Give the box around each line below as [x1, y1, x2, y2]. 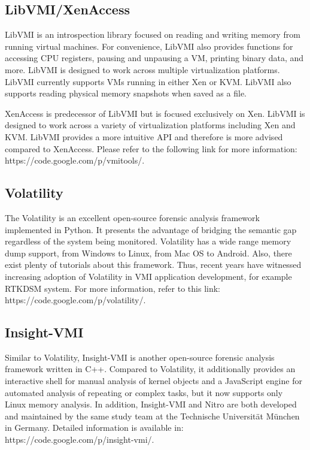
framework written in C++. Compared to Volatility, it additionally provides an [5, 363, 296, 375]
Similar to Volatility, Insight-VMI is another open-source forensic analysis [5, 351, 275, 363]
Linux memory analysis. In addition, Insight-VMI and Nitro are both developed [5, 398, 297, 410]
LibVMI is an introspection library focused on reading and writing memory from [5, 28, 300, 41]
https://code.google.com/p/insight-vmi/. [5, 433, 154, 446]
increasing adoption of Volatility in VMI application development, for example [5, 270, 292, 282]
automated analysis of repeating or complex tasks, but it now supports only [5, 386, 283, 398]
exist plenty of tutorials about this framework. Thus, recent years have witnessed [5, 258, 302, 271]
